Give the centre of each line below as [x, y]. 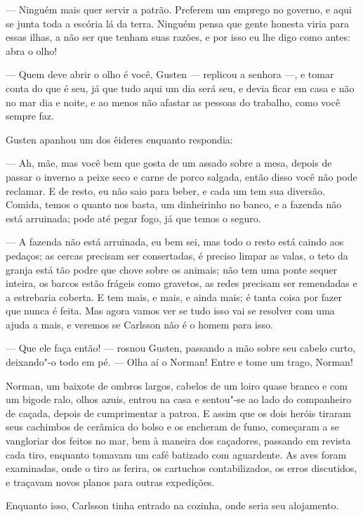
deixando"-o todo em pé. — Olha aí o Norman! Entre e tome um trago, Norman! [179, 362]
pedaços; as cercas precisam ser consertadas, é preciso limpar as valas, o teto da [177, 255]
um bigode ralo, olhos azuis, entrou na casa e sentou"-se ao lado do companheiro [179, 399]
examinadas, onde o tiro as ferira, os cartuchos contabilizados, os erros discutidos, [181, 468]
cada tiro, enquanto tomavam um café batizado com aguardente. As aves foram [176, 454]
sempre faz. [30, 116]
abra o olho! [32, 50]
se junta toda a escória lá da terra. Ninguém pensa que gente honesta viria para [177, 23]
